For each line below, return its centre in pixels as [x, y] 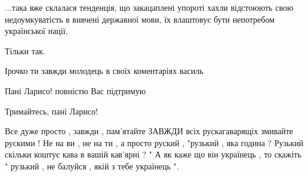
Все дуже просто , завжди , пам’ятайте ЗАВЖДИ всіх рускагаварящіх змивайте [149, 131]
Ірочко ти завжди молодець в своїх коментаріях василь [104, 71]
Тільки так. [25, 50]
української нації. [36, 31]
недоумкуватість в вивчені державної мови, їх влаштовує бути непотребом [140, 19]
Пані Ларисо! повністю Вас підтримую [76, 90]
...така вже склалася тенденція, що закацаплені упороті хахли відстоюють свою [149, 7]
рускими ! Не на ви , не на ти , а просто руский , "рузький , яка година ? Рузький [154, 142]
